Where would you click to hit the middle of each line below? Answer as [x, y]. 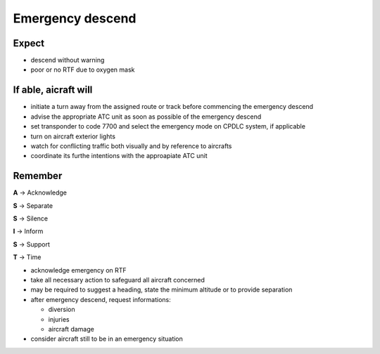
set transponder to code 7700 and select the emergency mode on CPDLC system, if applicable [168, 126]
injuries [59, 319]
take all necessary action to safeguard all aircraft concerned [118, 280]
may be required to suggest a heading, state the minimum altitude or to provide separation [161, 290]
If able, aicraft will [53, 90]
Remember [38, 176]
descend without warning [68, 60]
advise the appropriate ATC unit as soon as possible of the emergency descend [146, 117]
